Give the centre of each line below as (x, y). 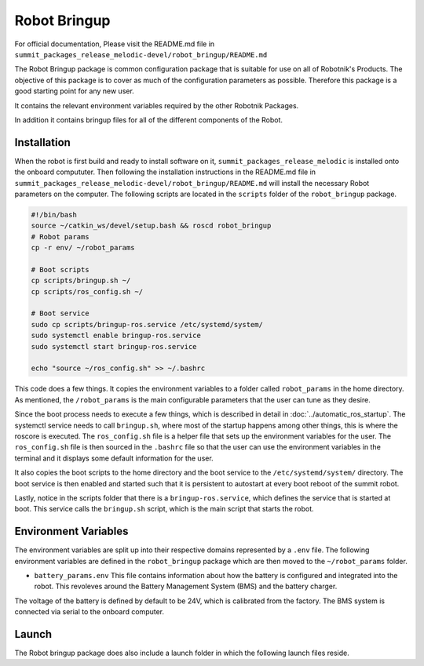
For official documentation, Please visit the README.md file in (115, 44)
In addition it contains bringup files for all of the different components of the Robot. (148, 120)
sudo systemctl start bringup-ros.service (114, 346)
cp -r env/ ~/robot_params (83, 248)
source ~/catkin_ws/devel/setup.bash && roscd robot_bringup (151, 226)
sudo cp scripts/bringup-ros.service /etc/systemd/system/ (147, 324)
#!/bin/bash (54, 215)
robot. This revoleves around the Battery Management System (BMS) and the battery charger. (186, 586)
